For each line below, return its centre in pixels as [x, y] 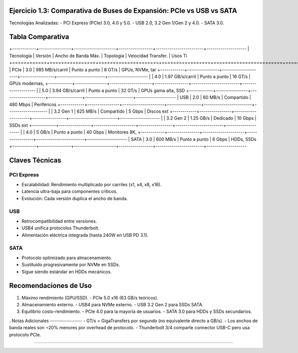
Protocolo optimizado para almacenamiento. [67, 258]
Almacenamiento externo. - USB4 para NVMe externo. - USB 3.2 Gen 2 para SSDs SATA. [112, 304]
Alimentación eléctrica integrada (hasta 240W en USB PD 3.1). [85, 235]
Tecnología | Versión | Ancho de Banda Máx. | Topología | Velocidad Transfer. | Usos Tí [98, 56]
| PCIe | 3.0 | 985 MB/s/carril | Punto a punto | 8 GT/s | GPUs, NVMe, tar [83, 70]
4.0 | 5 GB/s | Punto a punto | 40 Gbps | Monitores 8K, [81, 132]
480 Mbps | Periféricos [33, 104]
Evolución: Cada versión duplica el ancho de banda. [75, 198]
